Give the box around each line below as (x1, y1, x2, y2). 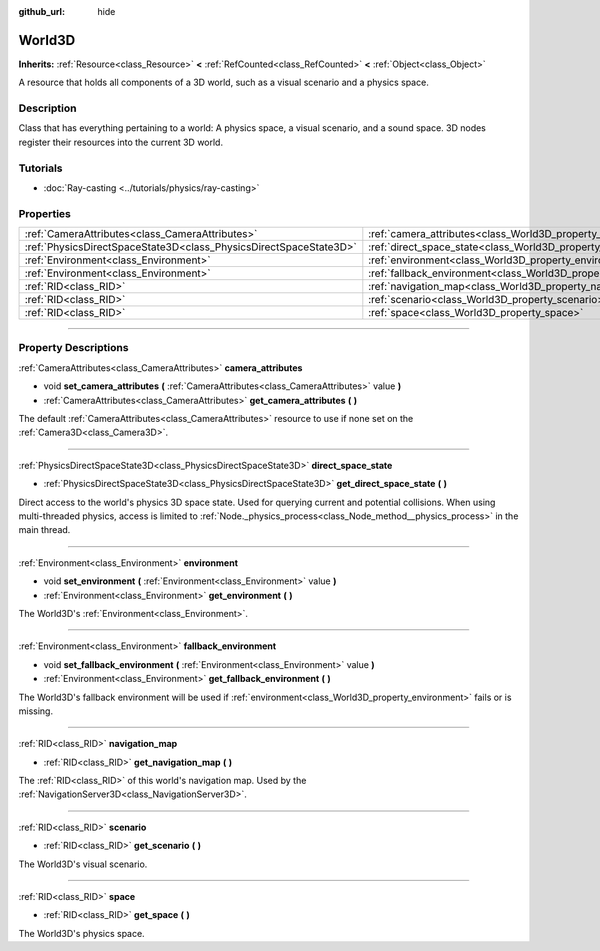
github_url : (18, 6, 65, 17)
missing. (18, 705, 54, 717)
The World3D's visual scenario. (18, 858, 148, 870)
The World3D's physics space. (18, 927, 145, 939)
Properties (18, 206, 72, 220)
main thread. (18, 524, 71, 536)
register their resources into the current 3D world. (18, 136, 224, 148)
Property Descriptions (18, 341, 129, 355)
